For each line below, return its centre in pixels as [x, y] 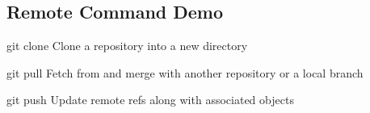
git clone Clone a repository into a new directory [127, 46]
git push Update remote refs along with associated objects [150, 100]
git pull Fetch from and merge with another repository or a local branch [185, 72]
